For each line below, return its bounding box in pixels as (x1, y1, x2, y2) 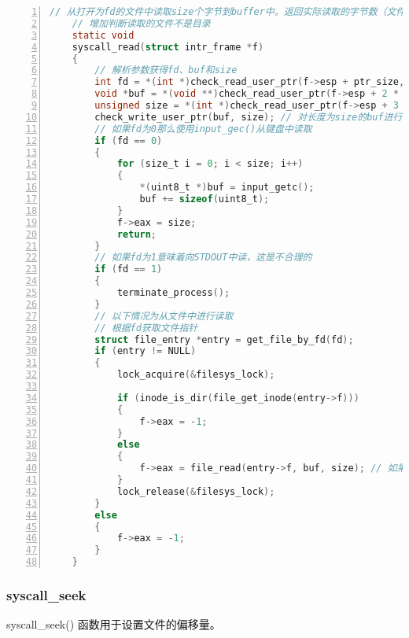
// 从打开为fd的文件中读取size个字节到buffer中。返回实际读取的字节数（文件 (50, 6, 406, 17)
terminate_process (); (116, 287, 230, 298)
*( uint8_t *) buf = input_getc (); (139, 182, 315, 194)
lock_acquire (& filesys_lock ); (116, 369, 275, 381)
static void (72, 29, 134, 41)
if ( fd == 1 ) (94, 264, 163, 275)
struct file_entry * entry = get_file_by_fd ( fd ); (94, 334, 354, 345)
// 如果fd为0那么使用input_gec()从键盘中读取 (94, 123, 312, 135)
